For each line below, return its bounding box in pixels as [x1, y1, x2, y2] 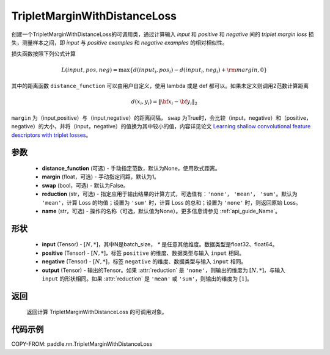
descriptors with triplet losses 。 [11, 131, 92, 139]
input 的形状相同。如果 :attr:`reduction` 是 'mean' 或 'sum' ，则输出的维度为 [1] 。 [42, 275, 253, 282]
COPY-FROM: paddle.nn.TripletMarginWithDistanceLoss [11, 340, 153, 348]
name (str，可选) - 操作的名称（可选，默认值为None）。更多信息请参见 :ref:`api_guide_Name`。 [42, 207, 281, 214]
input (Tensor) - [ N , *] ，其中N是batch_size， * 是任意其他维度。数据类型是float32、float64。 [42, 241, 278, 248]
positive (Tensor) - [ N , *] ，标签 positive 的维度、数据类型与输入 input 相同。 [42, 249, 244, 257]
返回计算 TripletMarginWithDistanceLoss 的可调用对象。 [26, 309, 167, 316]
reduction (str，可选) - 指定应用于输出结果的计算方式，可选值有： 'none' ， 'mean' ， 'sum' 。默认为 [42, 190, 298, 198]
